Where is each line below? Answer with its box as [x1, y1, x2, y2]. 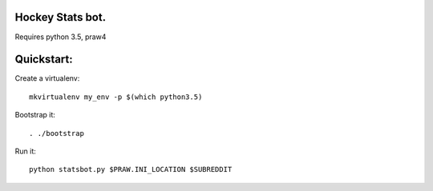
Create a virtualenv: [14, 74, 80, 83]
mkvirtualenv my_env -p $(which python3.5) [29, 92, 203, 101]
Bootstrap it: [14, 110, 56, 120]
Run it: [14, 146, 36, 156]
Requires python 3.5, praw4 [14, 32, 107, 42]
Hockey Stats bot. [14, 10, 107, 24]
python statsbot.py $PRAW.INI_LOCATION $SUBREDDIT [29, 165, 233, 174]
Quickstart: [14, 53, 74, 66]
